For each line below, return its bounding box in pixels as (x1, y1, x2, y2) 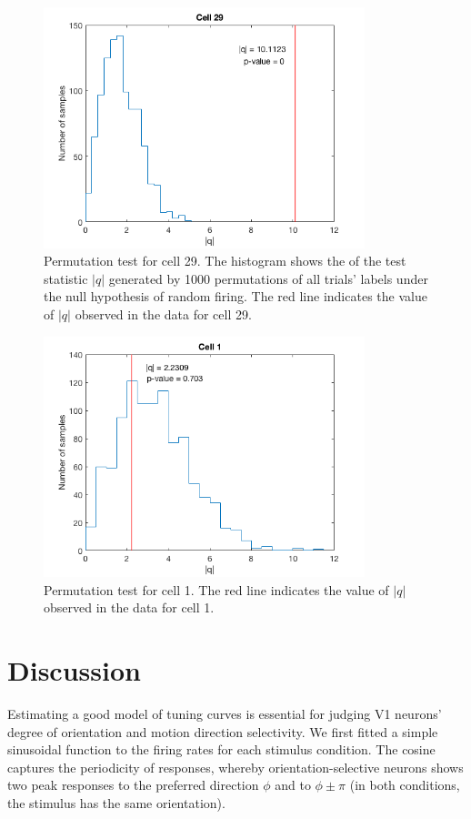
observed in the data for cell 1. (44, 598, 215, 617)
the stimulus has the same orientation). (7, 793, 225, 812)
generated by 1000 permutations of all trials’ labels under (108, 268, 428, 288)
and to (275, 775, 311, 794)
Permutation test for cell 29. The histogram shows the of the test (44, 251, 406, 270)
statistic (44, 268, 88, 288)
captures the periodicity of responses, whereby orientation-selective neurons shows (7, 757, 464, 776)
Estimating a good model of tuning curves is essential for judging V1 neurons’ (7, 704, 442, 723)
